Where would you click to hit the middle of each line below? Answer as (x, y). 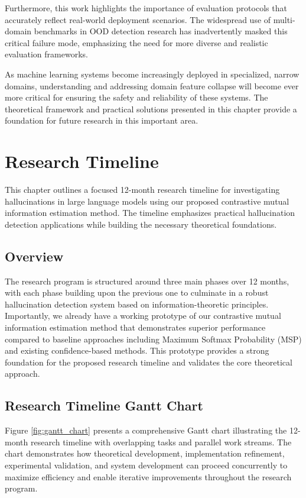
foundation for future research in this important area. (102, 120)
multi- (284, 19)
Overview (34, 256)
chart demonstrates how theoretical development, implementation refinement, (145, 453)
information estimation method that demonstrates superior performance (135, 327)
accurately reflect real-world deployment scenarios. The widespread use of (138, 19)
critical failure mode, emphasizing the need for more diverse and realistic (136, 42)
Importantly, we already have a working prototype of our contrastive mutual (143, 316)
